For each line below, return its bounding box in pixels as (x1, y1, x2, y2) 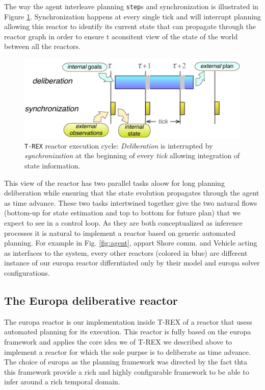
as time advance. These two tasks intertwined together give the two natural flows (4, 197, 257, 208)
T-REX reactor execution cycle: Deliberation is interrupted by (24, 140, 213, 151)
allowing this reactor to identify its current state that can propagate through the (4, 21, 256, 32)
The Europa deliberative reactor (4, 292, 178, 308)
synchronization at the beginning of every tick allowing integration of (24, 150, 240, 161)
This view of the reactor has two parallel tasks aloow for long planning (4, 177, 225, 188)
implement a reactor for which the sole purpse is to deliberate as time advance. (4, 346, 251, 357)
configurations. (4, 267, 50, 278)
